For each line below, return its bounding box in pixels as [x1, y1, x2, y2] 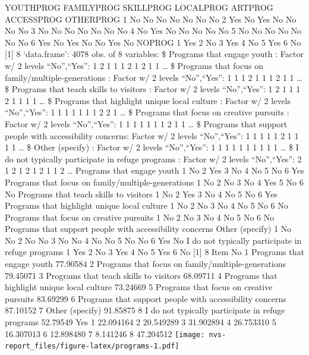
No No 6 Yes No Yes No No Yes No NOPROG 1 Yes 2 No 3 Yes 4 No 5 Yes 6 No [5, 36, 301, 48]
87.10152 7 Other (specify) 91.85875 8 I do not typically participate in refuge [5, 304, 285, 316]
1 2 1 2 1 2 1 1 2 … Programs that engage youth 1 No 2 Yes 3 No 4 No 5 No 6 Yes [5, 164, 304, 177]
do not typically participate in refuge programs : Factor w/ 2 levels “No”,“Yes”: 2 [5, 152, 302, 165]
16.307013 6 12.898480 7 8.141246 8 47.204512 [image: [5, 327, 205, 340]
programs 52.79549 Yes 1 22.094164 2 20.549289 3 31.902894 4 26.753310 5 [5, 316, 276, 328]
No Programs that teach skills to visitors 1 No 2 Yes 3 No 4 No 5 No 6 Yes [5, 187, 278, 200]
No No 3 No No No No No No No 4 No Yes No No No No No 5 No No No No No [5, 24, 302, 37]
